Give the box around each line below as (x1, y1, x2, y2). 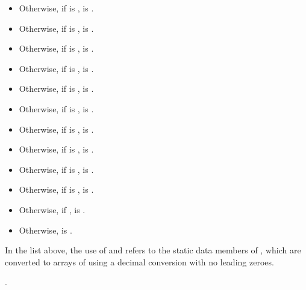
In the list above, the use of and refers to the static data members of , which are (5, 244, 301, 256)
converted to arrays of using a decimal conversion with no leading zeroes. (5, 255, 274, 268)
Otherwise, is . (19, 223, 72, 236)
